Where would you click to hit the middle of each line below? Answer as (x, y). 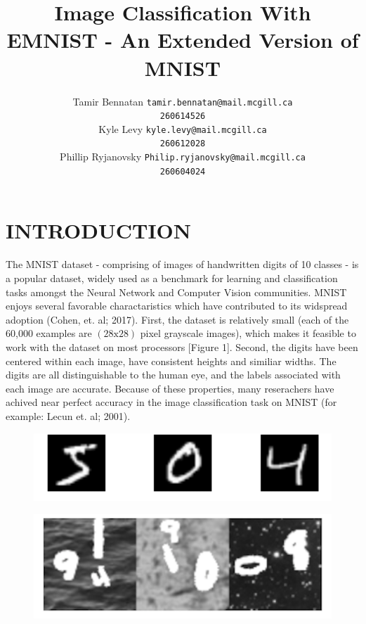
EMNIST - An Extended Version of (183, 40)
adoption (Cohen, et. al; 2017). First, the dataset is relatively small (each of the (177, 319)
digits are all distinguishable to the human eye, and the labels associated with (173, 375)
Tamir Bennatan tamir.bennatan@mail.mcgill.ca (183, 101)
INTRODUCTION (99, 230)
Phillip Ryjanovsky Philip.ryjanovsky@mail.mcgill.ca (183, 157)
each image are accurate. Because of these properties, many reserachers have (170, 388)
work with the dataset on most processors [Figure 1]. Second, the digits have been (182, 346)
